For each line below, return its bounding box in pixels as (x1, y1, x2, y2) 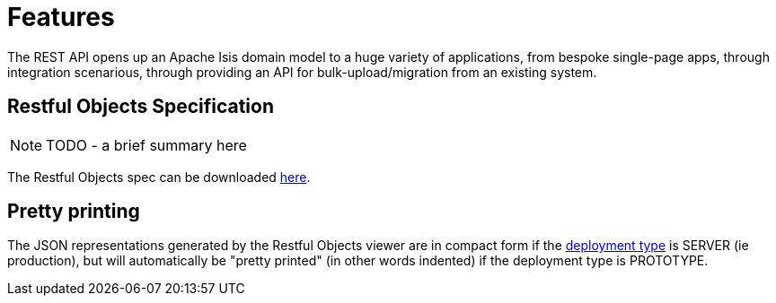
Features (7, 2, 115, 32)
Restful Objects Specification (7, 95, 275, 118)
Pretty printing (7, 200, 140, 223)
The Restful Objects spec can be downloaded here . (7, 169, 311, 185)
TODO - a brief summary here (46, 135, 247, 154)
